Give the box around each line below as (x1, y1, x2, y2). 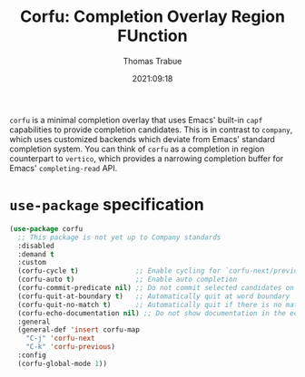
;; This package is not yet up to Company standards (17, 233, 221, 242)
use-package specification (9, 195, 204, 215)
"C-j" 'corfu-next (25, 333, 95, 343)
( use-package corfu (9, 224, 84, 233)
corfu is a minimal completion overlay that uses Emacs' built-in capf (9, 114, 263, 125)
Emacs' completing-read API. (9, 162, 118, 173)
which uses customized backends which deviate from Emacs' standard (9, 133, 275, 144)
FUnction (117, 25, 188, 46)
